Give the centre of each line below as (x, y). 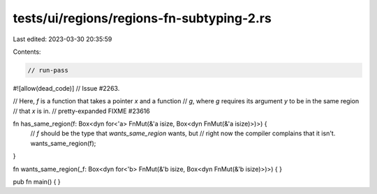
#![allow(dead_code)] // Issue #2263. (66, 88)
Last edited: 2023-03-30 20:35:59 (62, 39)
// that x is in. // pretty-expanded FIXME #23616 (81, 111)
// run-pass (48, 70)
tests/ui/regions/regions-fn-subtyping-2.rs (142, 18)
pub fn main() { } (37, 182)
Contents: (27, 52)
